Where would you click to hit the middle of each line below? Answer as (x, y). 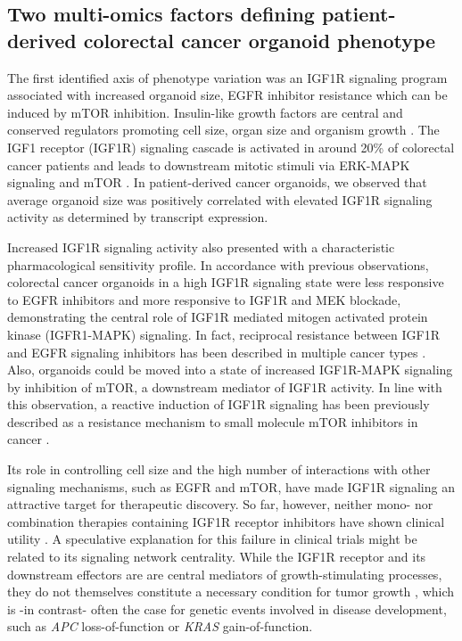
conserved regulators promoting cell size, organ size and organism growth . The (223, 130)
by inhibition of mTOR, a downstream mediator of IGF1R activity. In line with (225, 386)
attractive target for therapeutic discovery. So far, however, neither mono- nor (220, 504)
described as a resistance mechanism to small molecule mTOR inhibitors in (213, 421)
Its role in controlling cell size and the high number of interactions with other (219, 469)
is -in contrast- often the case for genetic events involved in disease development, (227, 608)
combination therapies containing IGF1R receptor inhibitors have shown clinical (226, 521)
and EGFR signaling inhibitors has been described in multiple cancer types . (217, 352)
